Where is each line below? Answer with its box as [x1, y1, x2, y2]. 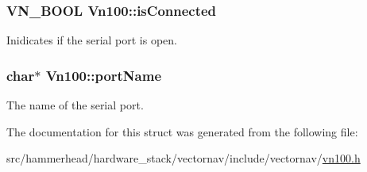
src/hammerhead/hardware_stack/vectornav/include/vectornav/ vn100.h [6, 150, 361, 166]
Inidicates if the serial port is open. [6, 32, 177, 48]
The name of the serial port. [6, 97, 144, 113]
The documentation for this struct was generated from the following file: [6, 123, 358, 140]
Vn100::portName [45, 65, 162, 85]
